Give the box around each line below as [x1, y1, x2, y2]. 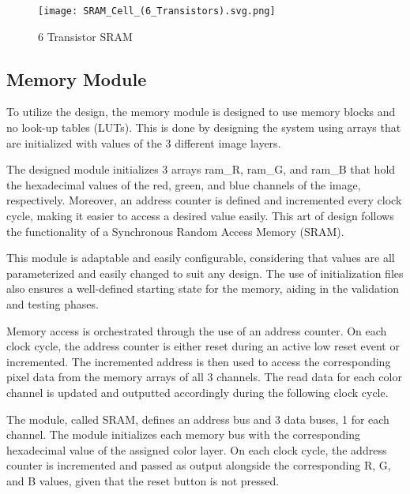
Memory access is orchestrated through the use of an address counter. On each [6, 322, 387, 339]
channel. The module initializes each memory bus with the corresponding [6, 426, 360, 443]
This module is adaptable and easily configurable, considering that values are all [6, 249, 395, 266]
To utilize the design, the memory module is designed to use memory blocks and [6, 103, 396, 120]
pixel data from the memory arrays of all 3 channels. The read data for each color [6, 369, 402, 385]
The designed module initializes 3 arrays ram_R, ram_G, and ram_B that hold [6, 161, 396, 178]
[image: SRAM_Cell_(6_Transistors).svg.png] [38, 6, 276, 17]
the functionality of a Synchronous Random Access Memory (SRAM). [6, 223, 344, 239]
